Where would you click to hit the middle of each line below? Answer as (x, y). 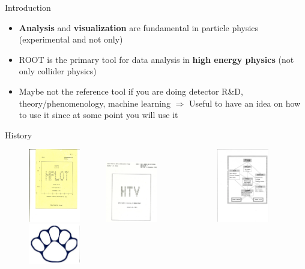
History (19, 134)
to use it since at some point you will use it (98, 115)
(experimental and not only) (71, 39)
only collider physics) (58, 71)
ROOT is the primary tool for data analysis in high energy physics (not (156, 59)
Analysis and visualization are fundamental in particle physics (139, 27)
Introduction (28, 7)
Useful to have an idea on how (245, 103)
